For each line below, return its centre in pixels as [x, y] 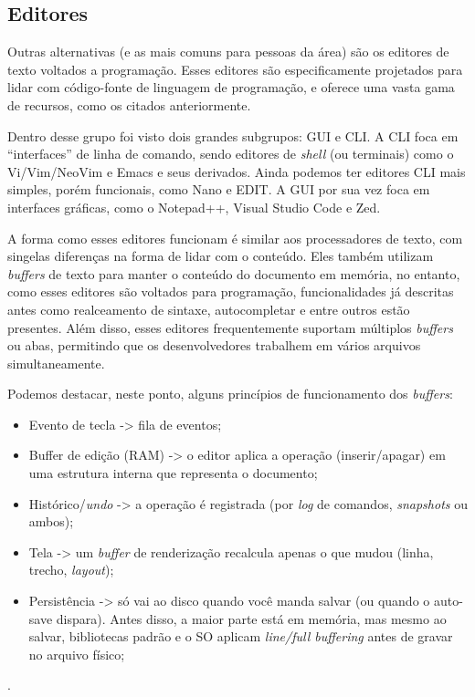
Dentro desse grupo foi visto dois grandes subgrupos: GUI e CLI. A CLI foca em [233, 135]
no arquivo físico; [77, 654]
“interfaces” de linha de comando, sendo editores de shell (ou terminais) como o [231, 154]
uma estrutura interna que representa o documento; [173, 473]
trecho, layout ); [71, 570]
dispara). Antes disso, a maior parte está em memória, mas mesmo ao [251, 618]
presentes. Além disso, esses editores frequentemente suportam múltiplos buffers [230, 327]
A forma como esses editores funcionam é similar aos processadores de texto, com [235, 238]
